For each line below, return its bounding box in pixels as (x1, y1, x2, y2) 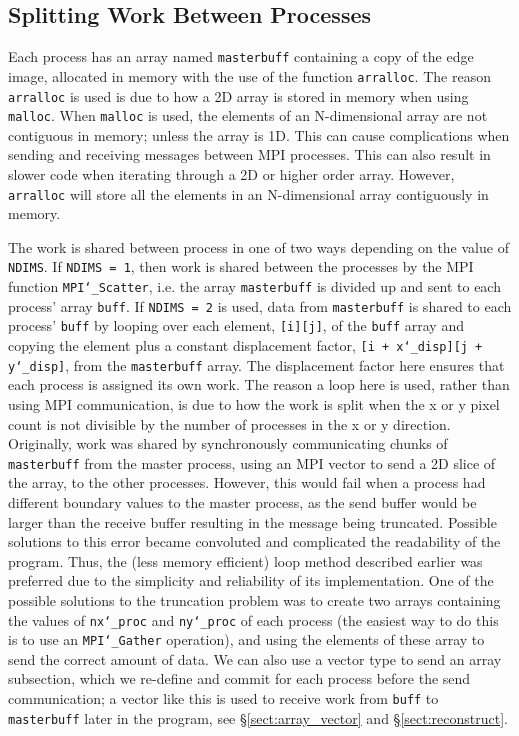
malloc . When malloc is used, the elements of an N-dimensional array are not (8, 105, 488, 126)
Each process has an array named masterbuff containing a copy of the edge (8, 46, 474, 67)
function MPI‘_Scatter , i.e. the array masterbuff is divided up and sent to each (8, 276, 501, 297)
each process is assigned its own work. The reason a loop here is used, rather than (8, 374, 510, 395)
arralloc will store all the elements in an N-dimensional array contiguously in (8, 183, 489, 204)
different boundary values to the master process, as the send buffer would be (8, 492, 477, 513)
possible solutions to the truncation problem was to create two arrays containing (8, 589, 501, 610)
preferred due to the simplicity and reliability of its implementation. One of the (8, 570, 494, 591)
